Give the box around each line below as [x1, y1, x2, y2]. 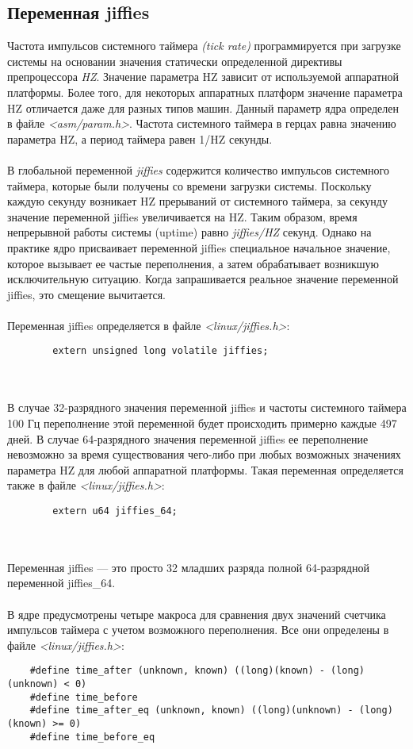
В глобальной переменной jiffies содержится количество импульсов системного [7, 161, 389, 178]
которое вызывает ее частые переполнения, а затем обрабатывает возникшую [7, 255, 379, 271]
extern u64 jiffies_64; [52, 505, 178, 517]
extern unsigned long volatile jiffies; [52, 345, 269, 357]
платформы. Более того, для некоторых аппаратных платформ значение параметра [7, 83, 403, 100]
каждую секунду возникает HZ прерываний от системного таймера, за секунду [7, 193, 388, 209]
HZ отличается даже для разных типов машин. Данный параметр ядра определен [7, 99, 399, 116]
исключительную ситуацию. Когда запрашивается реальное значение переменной [7, 271, 399, 287]
